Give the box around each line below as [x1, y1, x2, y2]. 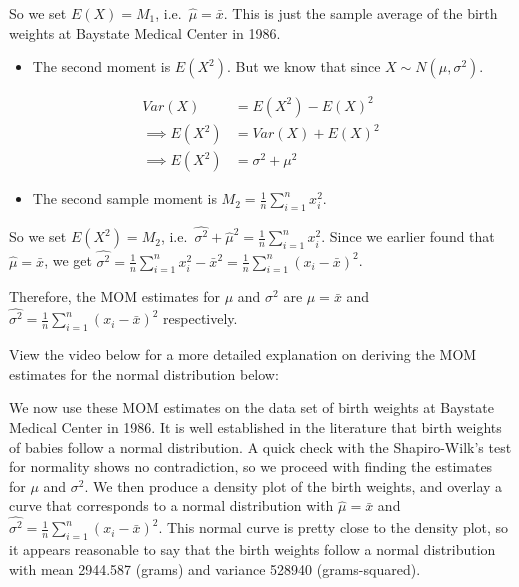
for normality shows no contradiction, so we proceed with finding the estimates [9, 456, 493, 477]
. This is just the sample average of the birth [223, 3, 498, 23]
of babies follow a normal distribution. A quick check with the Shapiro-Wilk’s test [9, 436, 512, 457]
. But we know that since [226, 56, 381, 77]
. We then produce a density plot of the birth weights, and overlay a [84, 475, 503, 496]
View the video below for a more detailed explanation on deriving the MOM [9, 344, 477, 365]
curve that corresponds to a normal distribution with [9, 495, 334, 516]
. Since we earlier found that [321, 226, 495, 247]
